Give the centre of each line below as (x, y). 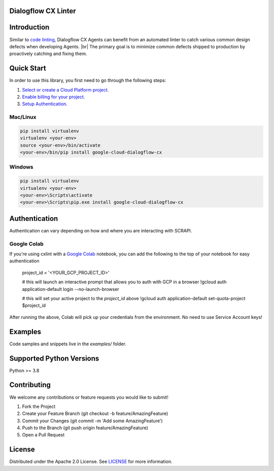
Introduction (29, 27)
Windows (21, 167)
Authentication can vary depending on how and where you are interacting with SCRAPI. (101, 230)
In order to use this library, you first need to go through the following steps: (88, 80)
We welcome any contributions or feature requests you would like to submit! (89, 397)
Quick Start (28, 68)
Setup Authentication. (45, 104)
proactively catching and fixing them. (48, 54)
